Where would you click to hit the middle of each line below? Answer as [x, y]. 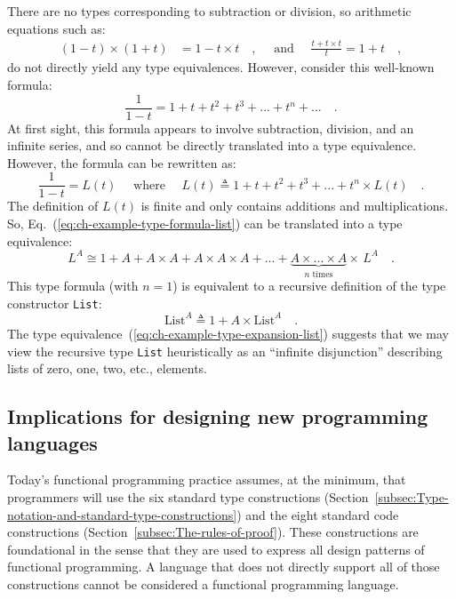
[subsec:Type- [412, 496]
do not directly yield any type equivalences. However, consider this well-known [221, 67]
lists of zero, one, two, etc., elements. [107, 368]
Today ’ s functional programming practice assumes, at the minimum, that [207, 479]
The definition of [53, 206]
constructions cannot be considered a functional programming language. [203, 583]
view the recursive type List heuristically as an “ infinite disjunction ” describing [225, 351]
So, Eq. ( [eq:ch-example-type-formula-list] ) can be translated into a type [205, 224]
